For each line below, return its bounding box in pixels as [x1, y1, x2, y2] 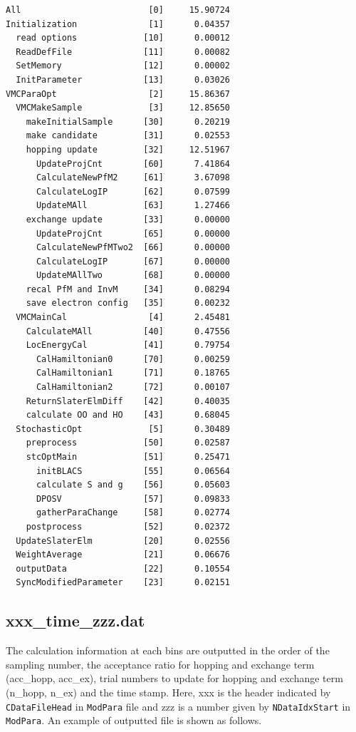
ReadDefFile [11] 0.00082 [16, 46, 230, 57]
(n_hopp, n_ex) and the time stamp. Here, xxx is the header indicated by [6, 684, 331, 699]
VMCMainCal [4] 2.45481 [16, 312, 230, 323]
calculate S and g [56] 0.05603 [36, 480, 230, 490]
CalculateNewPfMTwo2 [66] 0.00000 [36, 242, 230, 253]
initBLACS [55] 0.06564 [36, 465, 230, 476]
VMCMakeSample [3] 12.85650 [16, 103, 230, 113]
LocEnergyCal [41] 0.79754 [26, 340, 230, 351]
